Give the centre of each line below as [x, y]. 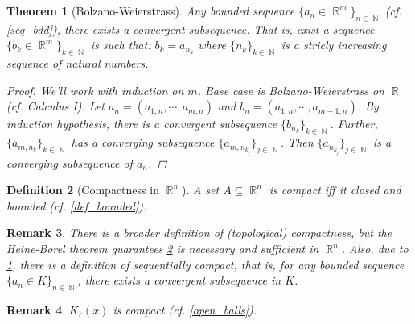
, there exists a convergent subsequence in [179, 280]
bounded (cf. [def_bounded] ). [77, 205]
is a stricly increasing [334, 45]
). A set [200, 190]
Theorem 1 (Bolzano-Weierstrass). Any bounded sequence [151, 10]
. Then [297, 142]
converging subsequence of [70, 162]
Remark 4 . [36, 309]
